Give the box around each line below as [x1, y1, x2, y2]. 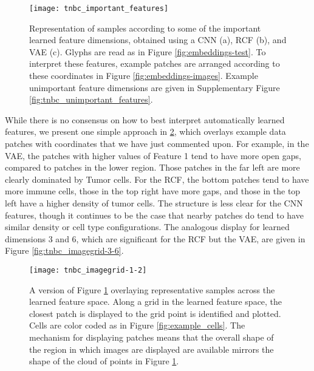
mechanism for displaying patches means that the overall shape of [29, 330, 274, 343]
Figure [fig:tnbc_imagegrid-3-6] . [5, 244, 124, 257]
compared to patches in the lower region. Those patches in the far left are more [5, 161, 300, 174]
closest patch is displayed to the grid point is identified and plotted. [29, 307, 281, 319]
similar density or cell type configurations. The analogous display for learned [5, 220, 290, 233]
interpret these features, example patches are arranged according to [29, 57, 280, 70]
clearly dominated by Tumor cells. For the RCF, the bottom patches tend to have [5, 172, 309, 185]
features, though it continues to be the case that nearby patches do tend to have [5, 208, 304, 221]
